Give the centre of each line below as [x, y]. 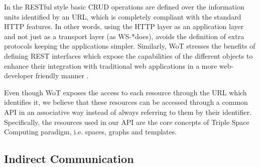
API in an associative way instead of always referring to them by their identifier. [128, 112]
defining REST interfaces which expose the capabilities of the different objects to [128, 55]
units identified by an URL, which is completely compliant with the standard [123, 16]
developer [19, 75]
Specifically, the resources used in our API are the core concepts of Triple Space [127, 122]
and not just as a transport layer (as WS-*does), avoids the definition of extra [124, 36]
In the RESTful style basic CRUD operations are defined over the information [124, 7]
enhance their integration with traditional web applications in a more [111, 65]
